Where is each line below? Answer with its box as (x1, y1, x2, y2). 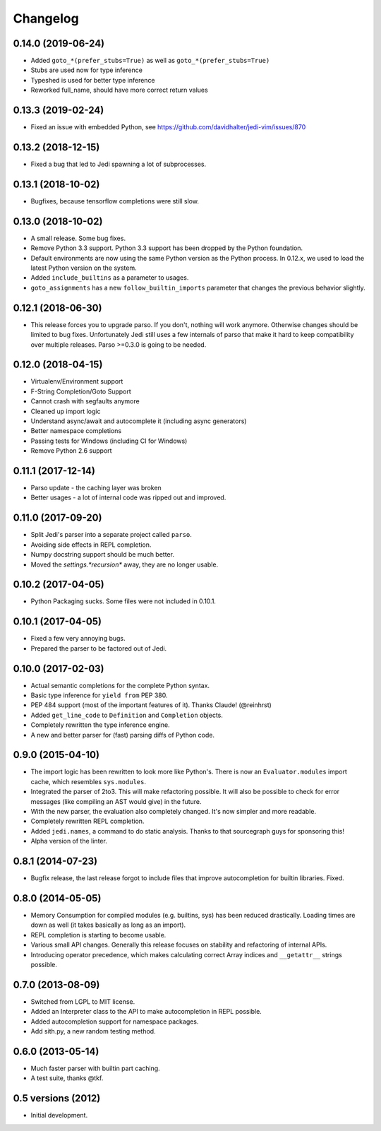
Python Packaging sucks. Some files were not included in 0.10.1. (30, 597, 217, 605)
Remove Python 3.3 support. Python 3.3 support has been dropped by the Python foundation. (30, 244, 303, 252)
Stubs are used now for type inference (30, 66, 143, 74)
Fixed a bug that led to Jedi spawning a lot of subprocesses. (30, 160, 207, 169)
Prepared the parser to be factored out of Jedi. (30, 644, 167, 653)
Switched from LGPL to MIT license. (30, 997, 135, 1006)
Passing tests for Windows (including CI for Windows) (30, 437, 188, 445)
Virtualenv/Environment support (30, 377, 123, 386)
